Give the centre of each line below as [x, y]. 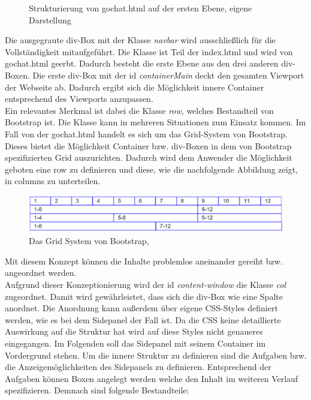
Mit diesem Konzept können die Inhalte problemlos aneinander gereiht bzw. [144, 261]
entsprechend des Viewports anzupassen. [79, 99]
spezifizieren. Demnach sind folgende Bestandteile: [97, 390]
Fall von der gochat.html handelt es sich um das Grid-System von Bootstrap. [146, 133]
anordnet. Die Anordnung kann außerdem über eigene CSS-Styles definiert [141, 308]
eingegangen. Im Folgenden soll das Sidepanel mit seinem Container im [135, 343]
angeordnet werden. [41, 273]
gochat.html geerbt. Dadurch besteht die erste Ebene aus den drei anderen [142, 63]
